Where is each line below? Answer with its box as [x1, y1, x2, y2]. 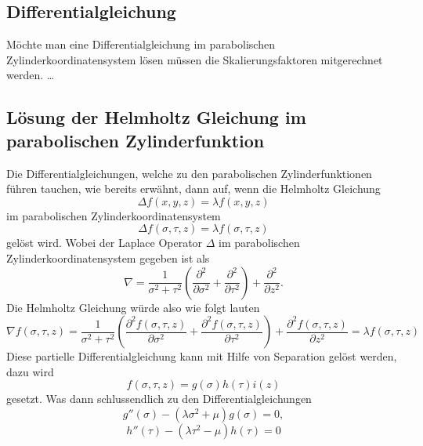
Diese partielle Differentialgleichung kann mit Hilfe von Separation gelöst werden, [6, 348, 397, 364]
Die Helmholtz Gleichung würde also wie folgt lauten [6, 299, 260, 315]
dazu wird [6, 363, 54, 379]
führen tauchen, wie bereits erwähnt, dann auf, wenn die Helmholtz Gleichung [6, 180, 381, 197]
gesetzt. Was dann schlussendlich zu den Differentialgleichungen [6, 390, 312, 407]
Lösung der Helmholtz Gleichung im [6, 105, 306, 129]
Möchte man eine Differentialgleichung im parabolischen [6, 36, 275, 53]
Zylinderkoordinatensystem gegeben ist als [6, 249, 210, 266]
